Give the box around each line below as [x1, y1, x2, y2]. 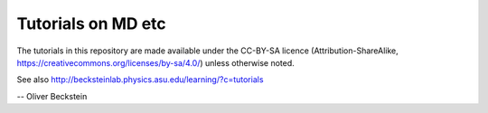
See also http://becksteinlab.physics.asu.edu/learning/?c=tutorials [16, 74, 264, 85]
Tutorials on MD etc [16, 14, 166, 33]
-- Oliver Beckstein [16, 90, 88, 101]
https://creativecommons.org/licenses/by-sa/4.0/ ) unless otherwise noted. [16, 57, 296, 68]
